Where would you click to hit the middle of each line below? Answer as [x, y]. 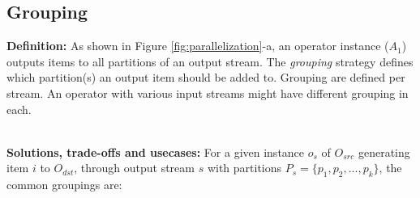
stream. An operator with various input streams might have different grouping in [208, 93]
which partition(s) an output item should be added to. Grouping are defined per [206, 77]
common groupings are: [64, 185]
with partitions [244, 168]
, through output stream [134, 168]
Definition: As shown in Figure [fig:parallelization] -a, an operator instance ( [198, 46]
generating [384, 152]
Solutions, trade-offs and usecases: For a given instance [156, 152]
